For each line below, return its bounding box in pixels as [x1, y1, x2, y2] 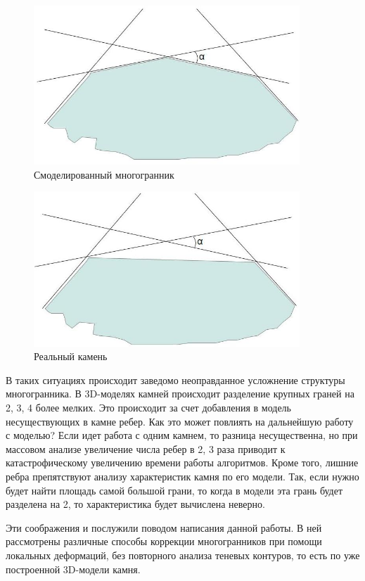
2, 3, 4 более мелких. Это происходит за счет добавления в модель [6, 400, 291, 414]
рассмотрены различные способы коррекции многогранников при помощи [6, 534, 322, 549]
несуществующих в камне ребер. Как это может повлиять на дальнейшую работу [6, 414, 354, 428]
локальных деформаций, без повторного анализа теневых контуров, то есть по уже [6, 547, 360, 562]
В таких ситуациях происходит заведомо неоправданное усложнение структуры [6, 372, 345, 387]
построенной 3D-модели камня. [6, 561, 141, 576]
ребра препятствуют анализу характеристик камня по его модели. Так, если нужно [6, 468, 359, 483]
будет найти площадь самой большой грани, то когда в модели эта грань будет [6, 483, 343, 497]
